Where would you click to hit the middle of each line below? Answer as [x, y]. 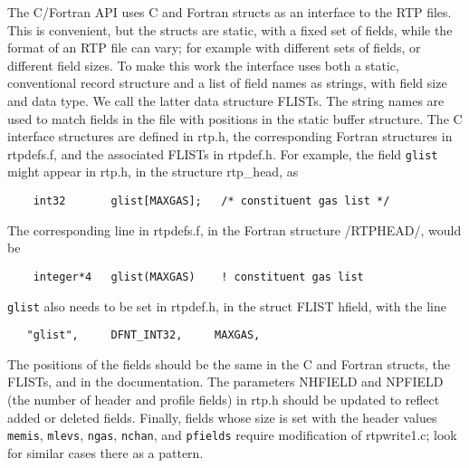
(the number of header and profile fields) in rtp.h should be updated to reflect [224, 399]
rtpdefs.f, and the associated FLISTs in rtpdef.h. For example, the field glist [223, 153]
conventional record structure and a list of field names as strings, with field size [227, 83]
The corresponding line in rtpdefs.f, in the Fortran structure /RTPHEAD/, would [234, 229]
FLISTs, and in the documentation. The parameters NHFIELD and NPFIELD [225, 382]
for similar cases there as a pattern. [105, 452]
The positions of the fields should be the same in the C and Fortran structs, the [229, 363]
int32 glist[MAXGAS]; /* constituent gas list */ [211, 201]
